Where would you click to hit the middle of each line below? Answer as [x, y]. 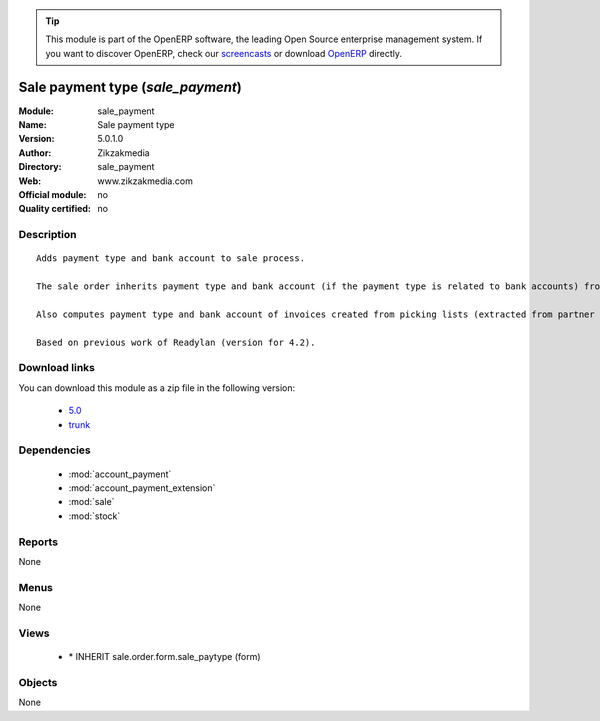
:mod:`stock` [94, 516]
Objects [38, 682]
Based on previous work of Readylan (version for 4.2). [176, 342]
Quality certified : [55, 209]
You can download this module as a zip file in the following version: [157, 387]
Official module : [52, 195]
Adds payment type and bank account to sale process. [170, 258]
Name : [32, 125]
